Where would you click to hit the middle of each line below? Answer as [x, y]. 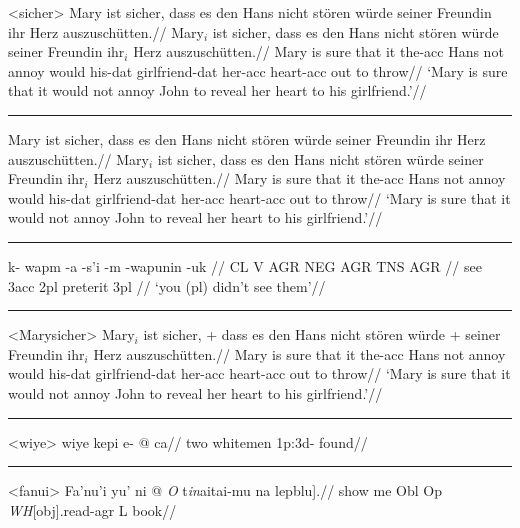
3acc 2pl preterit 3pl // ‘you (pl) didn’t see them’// [167, 285]
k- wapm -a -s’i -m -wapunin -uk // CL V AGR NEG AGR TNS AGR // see [245, 265]
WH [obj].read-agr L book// [92, 509]
